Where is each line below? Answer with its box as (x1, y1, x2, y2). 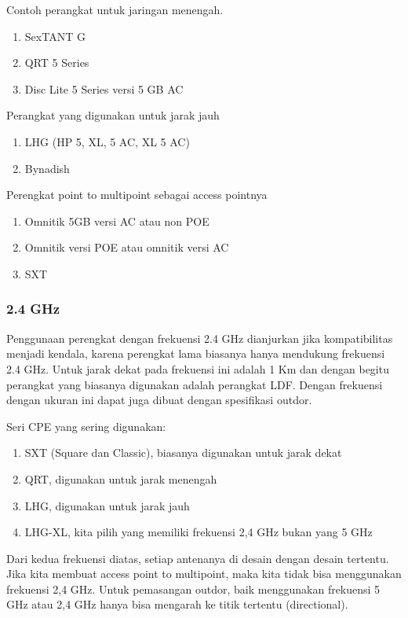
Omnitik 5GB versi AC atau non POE (24, 212, 209, 229)
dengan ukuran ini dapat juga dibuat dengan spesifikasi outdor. (6, 392, 312, 408)
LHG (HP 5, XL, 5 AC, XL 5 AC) (24, 133, 190, 149)
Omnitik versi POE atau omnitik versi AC (24, 239, 229, 256)
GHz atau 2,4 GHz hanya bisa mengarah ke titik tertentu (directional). (6, 596, 348, 612)
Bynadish (24, 160, 70, 176)
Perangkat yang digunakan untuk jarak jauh (6, 107, 220, 123)
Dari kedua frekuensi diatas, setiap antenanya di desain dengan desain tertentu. (6, 550, 389, 566)
